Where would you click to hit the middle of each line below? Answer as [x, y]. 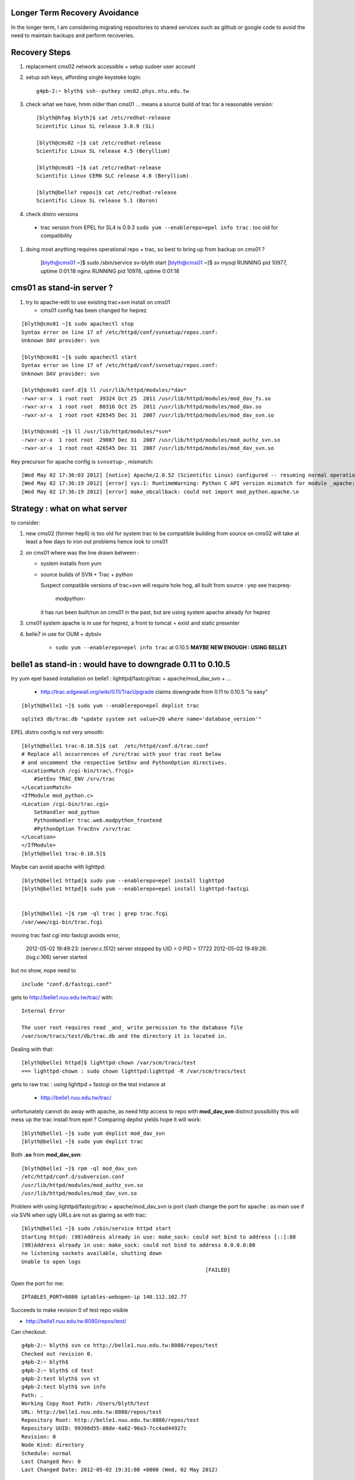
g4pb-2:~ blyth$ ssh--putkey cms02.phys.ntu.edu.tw [113, 91]
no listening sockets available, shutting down [92, 1253]
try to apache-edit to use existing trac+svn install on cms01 [98, 302]
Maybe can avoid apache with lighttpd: [58, 867]
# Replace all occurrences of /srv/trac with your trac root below [121, 754]
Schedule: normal [46, 1453]
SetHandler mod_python [67, 812]
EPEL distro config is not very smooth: [57, 732]
